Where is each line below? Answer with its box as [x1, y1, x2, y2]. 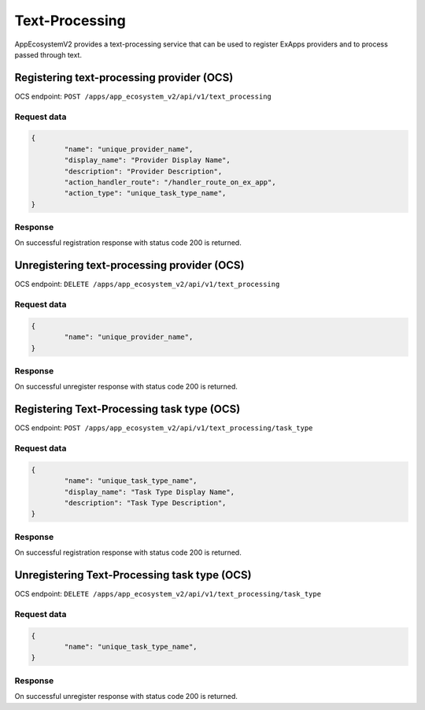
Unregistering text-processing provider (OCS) [14, 258, 245, 272]
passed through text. [14, 50, 83, 59]
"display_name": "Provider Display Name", [64, 156, 231, 165]
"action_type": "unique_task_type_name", [64, 189, 227, 198]
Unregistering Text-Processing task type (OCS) [14, 568, 252, 582]
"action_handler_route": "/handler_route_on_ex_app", [64, 177, 276, 187]
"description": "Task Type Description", [64, 499, 227, 507]
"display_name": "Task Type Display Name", [64, 487, 235, 496]
